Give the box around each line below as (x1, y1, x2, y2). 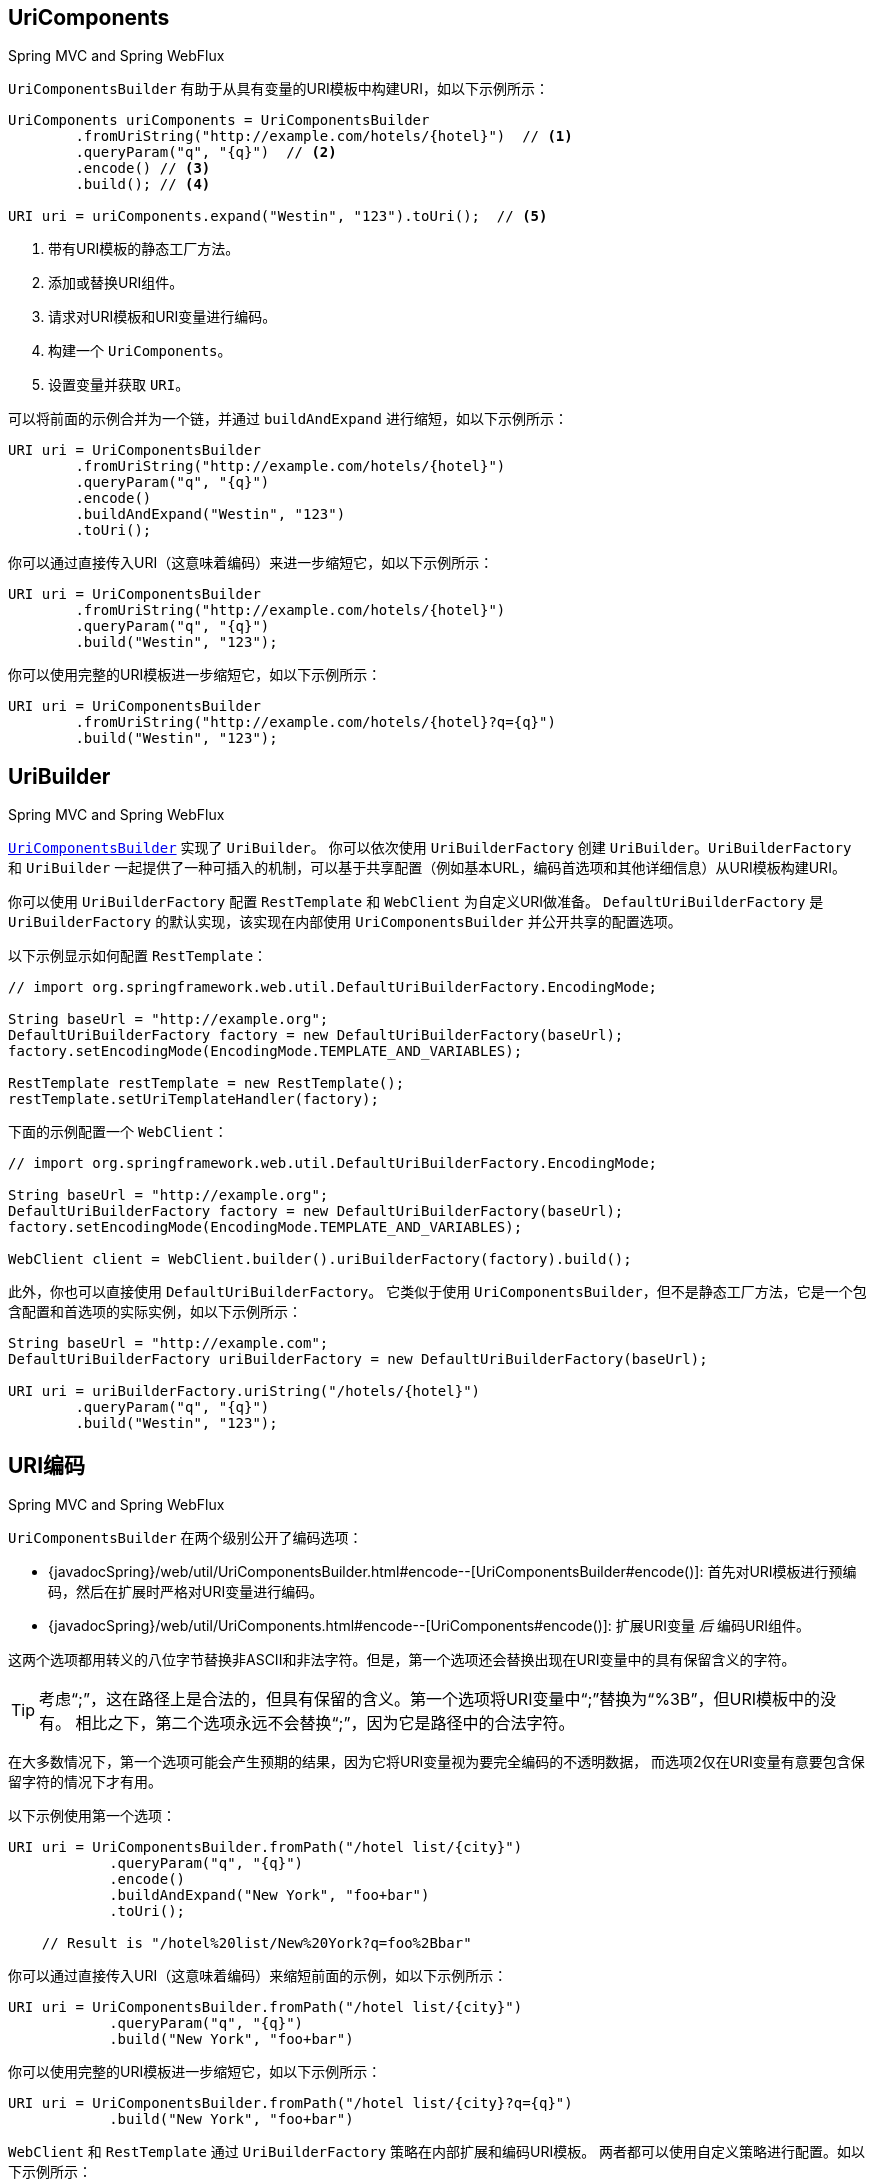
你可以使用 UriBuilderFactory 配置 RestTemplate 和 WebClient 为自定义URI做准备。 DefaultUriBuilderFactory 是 (8, 893, 824, 911)
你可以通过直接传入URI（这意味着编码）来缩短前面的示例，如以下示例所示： (8, 1967, 508, 1985)
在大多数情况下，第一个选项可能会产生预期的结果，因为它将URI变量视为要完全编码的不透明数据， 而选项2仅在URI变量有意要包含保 (8, 1753, 865, 1771)
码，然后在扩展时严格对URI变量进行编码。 (48, 1583, 324, 1601)
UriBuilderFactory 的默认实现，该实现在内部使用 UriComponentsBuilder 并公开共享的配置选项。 (8, 913, 682, 931)
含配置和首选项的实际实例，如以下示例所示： (8, 1303, 302, 1321)
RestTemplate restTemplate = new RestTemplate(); (8, 1075, 405, 1092)
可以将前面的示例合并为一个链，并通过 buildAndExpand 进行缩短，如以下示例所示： (8, 410, 568, 428)
